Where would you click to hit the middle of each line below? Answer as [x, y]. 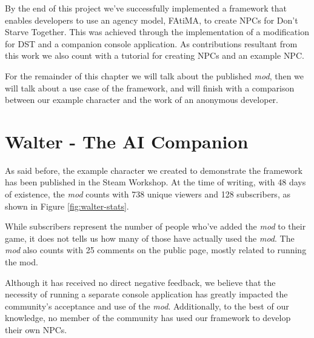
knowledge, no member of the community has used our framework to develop [148, 318]
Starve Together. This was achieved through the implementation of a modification [157, 32]
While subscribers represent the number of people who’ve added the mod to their [155, 226]
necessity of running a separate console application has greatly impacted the [146, 294]
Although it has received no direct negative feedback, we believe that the [140, 282]
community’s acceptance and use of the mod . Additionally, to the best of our [147, 306]
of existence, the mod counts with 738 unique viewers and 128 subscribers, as [148, 194]
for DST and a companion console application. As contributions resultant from [151, 43]
